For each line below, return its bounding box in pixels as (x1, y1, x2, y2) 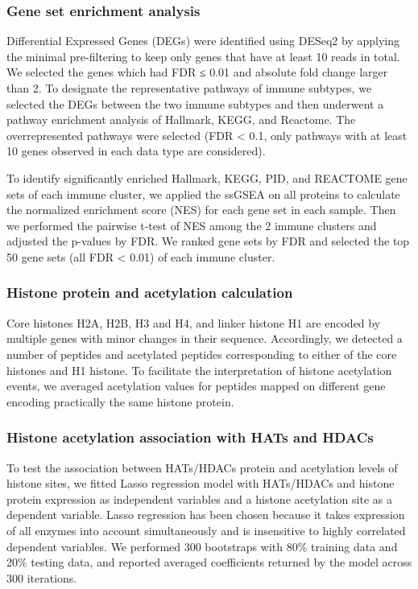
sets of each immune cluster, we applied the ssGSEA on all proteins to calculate (6, 185, 400, 202)
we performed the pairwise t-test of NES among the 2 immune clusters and (6, 216, 377, 233)
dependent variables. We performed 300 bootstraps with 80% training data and (6, 538, 398, 554)
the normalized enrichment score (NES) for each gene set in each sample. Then (6, 201, 396, 218)
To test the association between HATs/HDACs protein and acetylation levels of (6, 459, 398, 476)
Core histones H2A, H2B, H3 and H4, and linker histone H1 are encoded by (6, 314, 381, 331)
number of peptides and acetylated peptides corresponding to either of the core (6, 345, 397, 362)
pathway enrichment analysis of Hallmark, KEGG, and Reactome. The (6, 111, 356, 128)
